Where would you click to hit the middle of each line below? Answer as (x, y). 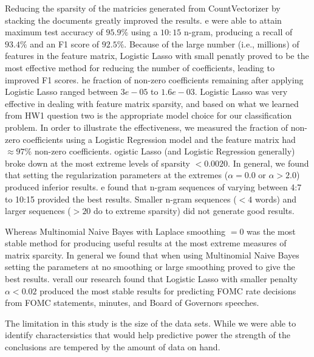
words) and (276, 199)
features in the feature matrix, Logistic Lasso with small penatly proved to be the (157, 56)
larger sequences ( (38, 211)
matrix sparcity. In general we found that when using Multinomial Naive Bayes (152, 255)
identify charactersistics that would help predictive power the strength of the (148, 335)
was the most (271, 231)
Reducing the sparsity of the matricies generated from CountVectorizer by (143, 8)
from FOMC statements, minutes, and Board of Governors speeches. (132, 303)
